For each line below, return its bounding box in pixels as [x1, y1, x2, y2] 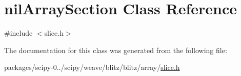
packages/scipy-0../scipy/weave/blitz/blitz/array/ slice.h [4, 62, 180, 72]
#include [4, 28, 33, 38]
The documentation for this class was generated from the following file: [4, 44, 227, 55]
